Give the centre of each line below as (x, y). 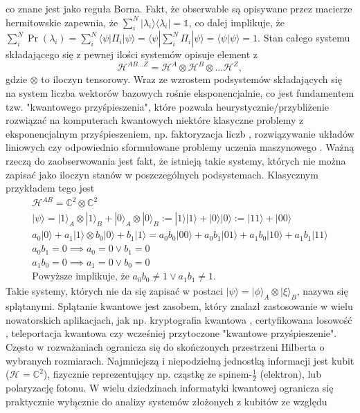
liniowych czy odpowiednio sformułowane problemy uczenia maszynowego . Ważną (180, 147)
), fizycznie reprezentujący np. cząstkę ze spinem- (148, 374)
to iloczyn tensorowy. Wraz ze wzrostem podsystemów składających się (191, 79)
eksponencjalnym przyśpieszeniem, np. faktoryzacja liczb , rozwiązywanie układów (180, 133)
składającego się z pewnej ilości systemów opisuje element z (132, 54)
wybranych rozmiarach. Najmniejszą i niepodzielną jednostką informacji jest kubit (180, 360)
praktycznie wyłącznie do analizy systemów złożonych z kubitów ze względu (166, 401)
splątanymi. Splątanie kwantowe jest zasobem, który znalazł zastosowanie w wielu (179, 306)
